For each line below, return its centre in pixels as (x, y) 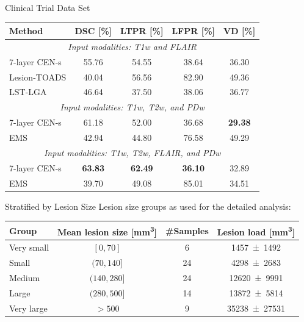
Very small (29, 247)
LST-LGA (28, 92)
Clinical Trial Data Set (48, 7)
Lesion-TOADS (38, 77)
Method (26, 31)
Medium (25, 277)
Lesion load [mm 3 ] (256, 231)
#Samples (187, 230)
